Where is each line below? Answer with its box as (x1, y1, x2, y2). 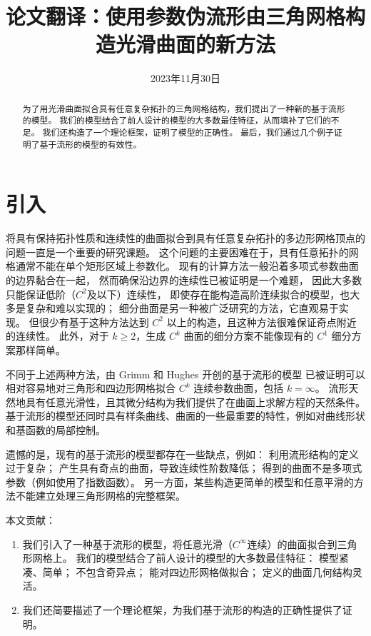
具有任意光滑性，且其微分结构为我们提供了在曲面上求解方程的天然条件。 (25, 394, 365, 409)
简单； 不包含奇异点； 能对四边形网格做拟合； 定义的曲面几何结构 (42, 564, 352, 579)
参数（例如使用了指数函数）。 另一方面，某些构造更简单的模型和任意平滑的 (6, 474, 354, 489)
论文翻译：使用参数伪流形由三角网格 (6, 1, 346, 31)
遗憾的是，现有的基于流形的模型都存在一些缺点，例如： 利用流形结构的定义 (6, 446, 359, 461)
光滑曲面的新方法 (115, 29, 275, 59)
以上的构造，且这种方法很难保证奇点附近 (166, 314, 357, 329)
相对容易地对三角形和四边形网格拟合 (6, 380, 176, 395)
